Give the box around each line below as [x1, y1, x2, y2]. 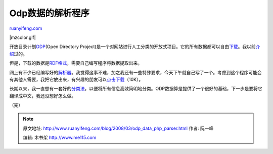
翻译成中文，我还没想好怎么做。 [9, 92, 76, 98]
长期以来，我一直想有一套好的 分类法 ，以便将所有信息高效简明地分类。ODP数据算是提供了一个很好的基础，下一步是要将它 [9, 86, 262, 92]
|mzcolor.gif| [9, 34, 36, 40]
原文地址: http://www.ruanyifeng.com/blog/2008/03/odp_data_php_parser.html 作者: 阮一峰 [23, 125, 214, 131]
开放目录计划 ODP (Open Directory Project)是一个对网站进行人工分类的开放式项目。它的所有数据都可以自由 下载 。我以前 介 [9, 43, 260, 50]
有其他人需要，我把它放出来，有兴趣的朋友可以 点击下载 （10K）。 [9, 76, 144, 82]
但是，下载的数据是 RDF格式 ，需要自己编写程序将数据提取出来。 [9, 60, 143, 66]
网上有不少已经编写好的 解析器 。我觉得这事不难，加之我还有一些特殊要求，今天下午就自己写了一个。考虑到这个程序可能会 [9, 69, 262, 75]
